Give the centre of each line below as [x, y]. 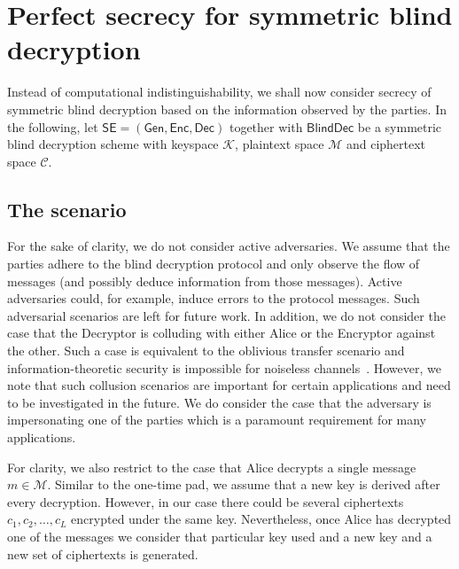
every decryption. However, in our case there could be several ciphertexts [206, 501]
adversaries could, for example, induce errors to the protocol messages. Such [214, 298]
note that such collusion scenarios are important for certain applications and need [229, 385]
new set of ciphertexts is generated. [103, 553]
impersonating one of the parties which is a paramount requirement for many [217, 420]
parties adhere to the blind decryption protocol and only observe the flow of [214, 264]
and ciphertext [386, 144]
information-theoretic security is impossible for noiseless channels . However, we [224, 367]
